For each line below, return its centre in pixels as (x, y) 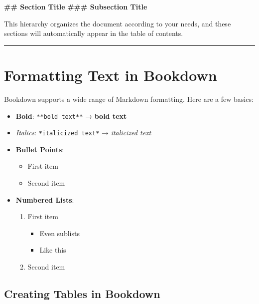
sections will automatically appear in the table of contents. (94, 33)
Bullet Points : (40, 149)
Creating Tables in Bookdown (82, 293)
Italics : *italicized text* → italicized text (83, 133)
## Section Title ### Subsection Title (76, 6)
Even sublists (60, 233)
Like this (53, 250)
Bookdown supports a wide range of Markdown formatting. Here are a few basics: (129, 99)
